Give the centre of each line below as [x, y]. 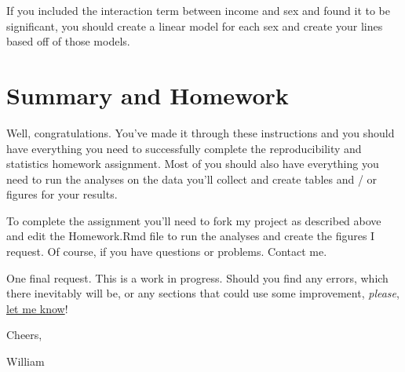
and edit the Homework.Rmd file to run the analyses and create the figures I [191, 236]
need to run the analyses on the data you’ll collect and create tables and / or [192, 179]
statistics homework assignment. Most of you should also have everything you [193, 164]
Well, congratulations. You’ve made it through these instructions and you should [201, 132]
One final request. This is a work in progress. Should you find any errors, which [197, 277]
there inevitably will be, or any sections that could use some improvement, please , [203, 293]
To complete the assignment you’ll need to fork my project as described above [194, 220]
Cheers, [24, 335]
